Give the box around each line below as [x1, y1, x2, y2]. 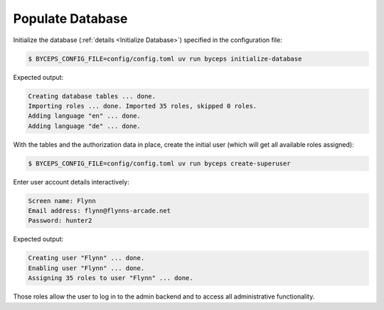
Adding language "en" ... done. [28, 112, 142, 120]
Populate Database [13, 11, 128, 26]
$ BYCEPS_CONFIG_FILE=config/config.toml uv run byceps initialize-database [28, 54, 302, 63]
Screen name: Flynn [28, 197, 96, 205]
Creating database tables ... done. [28, 92, 156, 100]
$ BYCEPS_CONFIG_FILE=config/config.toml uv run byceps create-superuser [28, 159, 291, 167]
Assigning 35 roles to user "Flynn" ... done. [28, 274, 193, 282]
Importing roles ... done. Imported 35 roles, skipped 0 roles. [28, 102, 257, 110]
